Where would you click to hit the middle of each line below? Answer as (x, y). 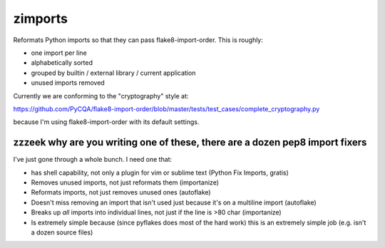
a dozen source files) (62, 232)
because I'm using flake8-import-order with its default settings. (106, 122)
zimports (40, 19)
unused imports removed (68, 83)
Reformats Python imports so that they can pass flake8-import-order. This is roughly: (138, 40)
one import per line (59, 53)
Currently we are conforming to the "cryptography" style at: (101, 95)
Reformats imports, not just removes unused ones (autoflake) (121, 192)
